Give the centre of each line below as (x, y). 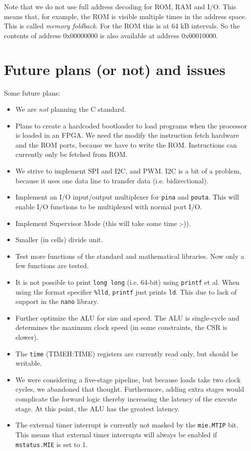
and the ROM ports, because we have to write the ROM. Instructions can (126, 144)
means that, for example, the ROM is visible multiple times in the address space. (125, 16)
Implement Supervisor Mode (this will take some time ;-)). (103, 223)
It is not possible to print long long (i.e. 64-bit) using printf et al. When (127, 282)
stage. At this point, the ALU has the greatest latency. (97, 408)
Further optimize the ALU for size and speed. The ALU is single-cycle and (127, 317)
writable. (29, 363)
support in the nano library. (57, 301)
